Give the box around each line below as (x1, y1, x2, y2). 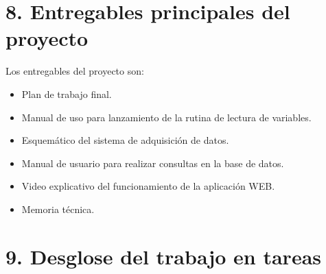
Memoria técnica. (21, 201, 95, 216)
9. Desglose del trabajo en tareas (5, 242, 322, 270)
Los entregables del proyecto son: (5, 64, 144, 78)
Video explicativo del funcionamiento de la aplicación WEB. (21, 179, 275, 193)
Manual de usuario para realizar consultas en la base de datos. (21, 155, 284, 170)
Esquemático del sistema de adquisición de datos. (21, 133, 229, 147)
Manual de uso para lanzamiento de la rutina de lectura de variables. (21, 110, 312, 124)
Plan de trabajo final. (21, 86, 112, 101)
